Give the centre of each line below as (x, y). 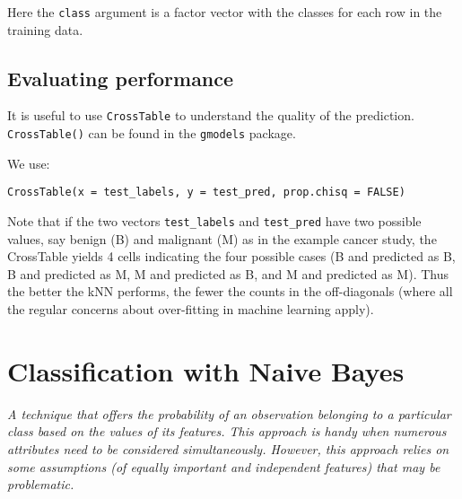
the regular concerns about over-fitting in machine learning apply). (191, 309)
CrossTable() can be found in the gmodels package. (152, 133)
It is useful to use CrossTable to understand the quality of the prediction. (211, 115)
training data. (45, 29)
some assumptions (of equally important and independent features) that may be (224, 466)
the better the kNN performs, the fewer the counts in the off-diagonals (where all (230, 291)
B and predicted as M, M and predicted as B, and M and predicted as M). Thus (228, 273)
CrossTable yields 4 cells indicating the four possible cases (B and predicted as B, (231, 256)
